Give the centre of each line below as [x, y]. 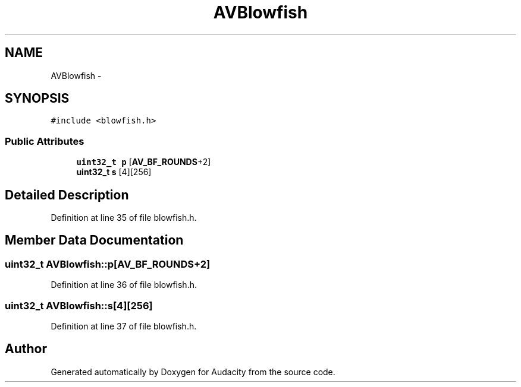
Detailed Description [67, 195]
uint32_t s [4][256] [114, 172]
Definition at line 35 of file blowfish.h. [124, 218]
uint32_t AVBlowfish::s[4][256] [79, 305]
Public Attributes [45, 141]
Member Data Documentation [94, 240]
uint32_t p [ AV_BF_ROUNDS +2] [144, 162]
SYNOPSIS [37, 99]
